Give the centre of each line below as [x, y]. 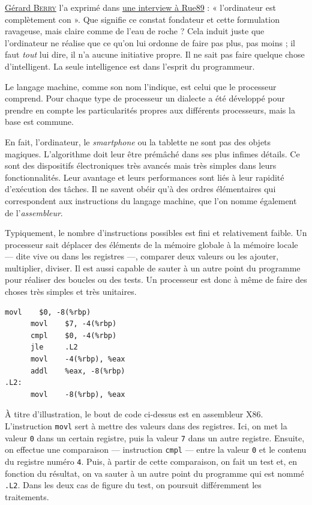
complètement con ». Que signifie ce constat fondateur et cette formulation [142, 19]
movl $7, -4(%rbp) [73, 324]
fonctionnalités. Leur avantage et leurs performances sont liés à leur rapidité [145, 177]
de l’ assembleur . [34, 212]
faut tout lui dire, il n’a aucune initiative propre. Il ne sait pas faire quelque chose [155, 54]
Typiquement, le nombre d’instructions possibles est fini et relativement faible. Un [156, 233]
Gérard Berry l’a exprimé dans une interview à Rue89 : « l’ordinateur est [140, 7]
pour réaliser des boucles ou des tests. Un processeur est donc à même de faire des [156, 280]
